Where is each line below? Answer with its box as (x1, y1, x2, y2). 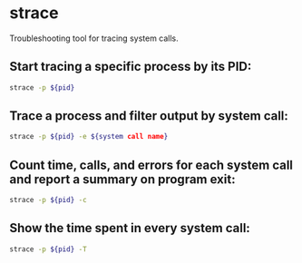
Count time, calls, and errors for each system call (9, 157, 293, 172)
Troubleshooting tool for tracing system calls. (9, 33, 179, 44)
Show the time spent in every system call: (9, 220, 251, 236)
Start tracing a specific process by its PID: (9, 59, 252, 74)
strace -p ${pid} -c (9, 196, 88, 205)
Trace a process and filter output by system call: (9, 108, 288, 124)
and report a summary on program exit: (9, 171, 236, 187)
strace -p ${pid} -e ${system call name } (9, 132, 169, 141)
